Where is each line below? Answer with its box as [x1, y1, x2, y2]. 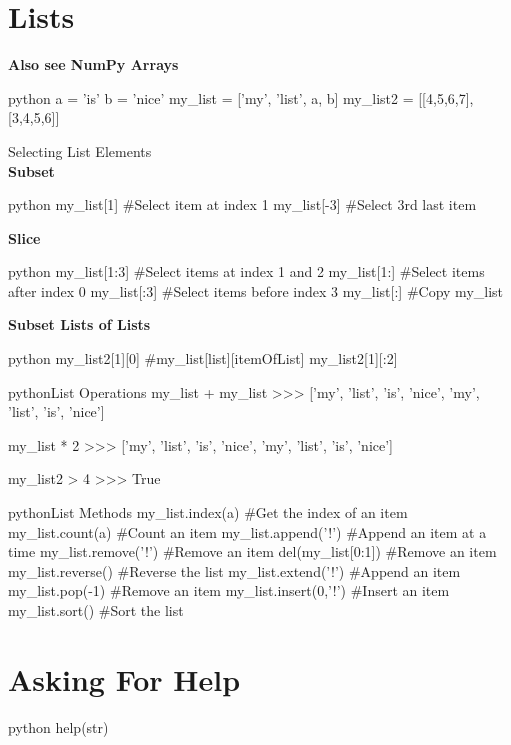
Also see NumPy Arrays [8, 54, 179, 75]
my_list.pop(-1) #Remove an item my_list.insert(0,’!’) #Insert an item [8, 580, 450, 601]
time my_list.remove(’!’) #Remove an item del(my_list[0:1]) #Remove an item [8, 541, 497, 562]
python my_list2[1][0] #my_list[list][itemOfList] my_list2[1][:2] [8, 348, 398, 369]
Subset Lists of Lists [8, 314, 151, 335]
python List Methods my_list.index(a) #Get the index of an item [8, 502, 408, 523]
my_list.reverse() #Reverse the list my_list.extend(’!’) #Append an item [8, 560, 461, 581]
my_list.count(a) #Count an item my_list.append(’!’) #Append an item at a [8, 521, 487, 542]
